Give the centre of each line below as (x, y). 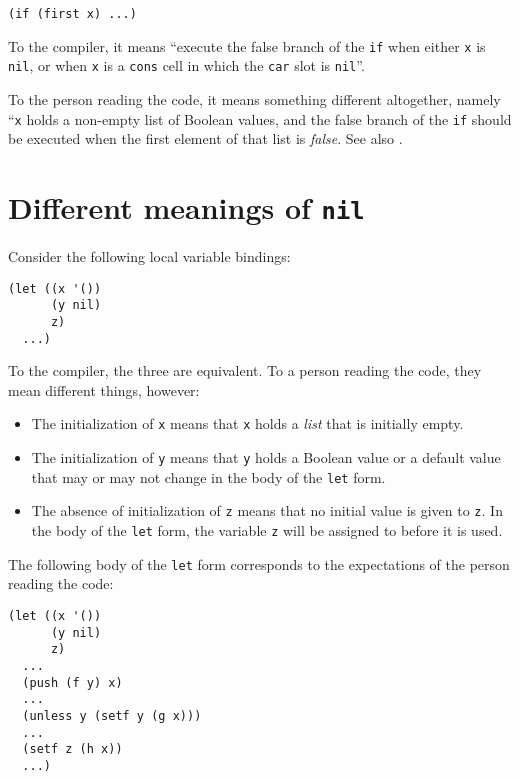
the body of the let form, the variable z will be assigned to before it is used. (267, 530)
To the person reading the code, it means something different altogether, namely (254, 98)
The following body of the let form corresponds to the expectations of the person (259, 563)
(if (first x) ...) (72, 14)
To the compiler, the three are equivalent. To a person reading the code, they (245, 370)
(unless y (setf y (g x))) (112, 715)
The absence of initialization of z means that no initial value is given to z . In (267, 510)
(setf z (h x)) (72, 749)
